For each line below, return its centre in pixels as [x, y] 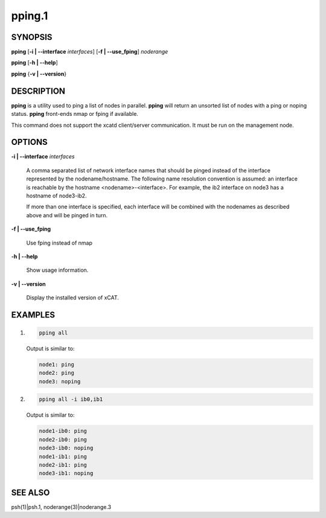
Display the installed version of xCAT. [72, 298]
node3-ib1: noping [66, 473]
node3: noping [60, 381]
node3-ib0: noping [66, 448]
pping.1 [30, 16]
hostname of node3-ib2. [56, 196]
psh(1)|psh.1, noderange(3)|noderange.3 [61, 507]
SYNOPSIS [32, 37]
